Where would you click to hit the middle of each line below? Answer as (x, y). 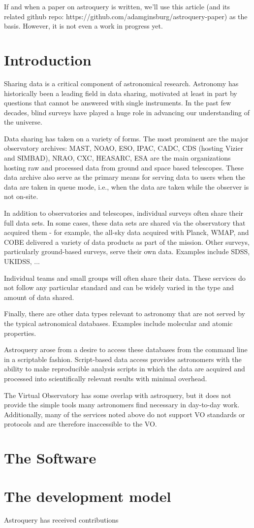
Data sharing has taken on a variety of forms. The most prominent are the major (126, 138)
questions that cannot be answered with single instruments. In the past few (118, 103)
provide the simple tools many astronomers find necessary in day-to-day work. (122, 405)
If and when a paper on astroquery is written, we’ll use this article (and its (117, 6)
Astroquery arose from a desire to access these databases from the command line (126, 349)
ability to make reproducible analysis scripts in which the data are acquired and (125, 369)
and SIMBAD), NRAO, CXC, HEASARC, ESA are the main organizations (117, 158)
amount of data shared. (39, 297)
